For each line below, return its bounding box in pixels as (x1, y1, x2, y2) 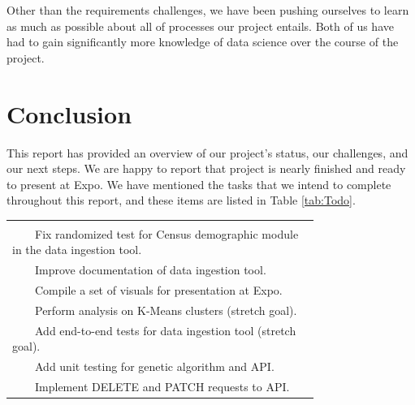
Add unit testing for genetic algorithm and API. (34, 358, 275, 375)
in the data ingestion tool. (12, 241, 142, 258)
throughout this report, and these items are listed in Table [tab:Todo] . (6, 192, 356, 209)
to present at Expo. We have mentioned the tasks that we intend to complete (6, 175, 391, 192)
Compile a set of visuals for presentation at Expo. (34, 282, 283, 299)
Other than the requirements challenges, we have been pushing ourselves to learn (6, 2, 409, 18)
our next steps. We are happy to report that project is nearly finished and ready (6, 160, 406, 177)
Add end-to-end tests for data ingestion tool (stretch (34, 321, 296, 338)
